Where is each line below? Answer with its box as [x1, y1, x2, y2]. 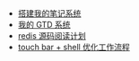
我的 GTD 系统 [17, 20, 71, 30]
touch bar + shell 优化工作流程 [17, 42, 130, 52]
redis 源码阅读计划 [17, 30, 87, 41]
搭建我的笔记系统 [17, 8, 82, 19]
